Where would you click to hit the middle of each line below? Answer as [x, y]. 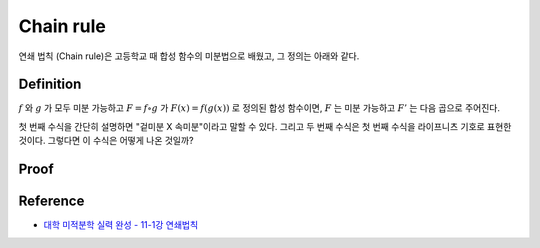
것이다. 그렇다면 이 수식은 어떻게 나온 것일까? [106, 141]
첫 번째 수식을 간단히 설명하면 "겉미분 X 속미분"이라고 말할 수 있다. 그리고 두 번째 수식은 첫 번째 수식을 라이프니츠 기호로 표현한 [265, 126]
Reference [51, 201]
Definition [50, 84]
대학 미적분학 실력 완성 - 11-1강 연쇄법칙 [121, 225]
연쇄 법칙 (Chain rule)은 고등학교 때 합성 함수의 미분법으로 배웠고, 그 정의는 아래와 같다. [189, 56]
